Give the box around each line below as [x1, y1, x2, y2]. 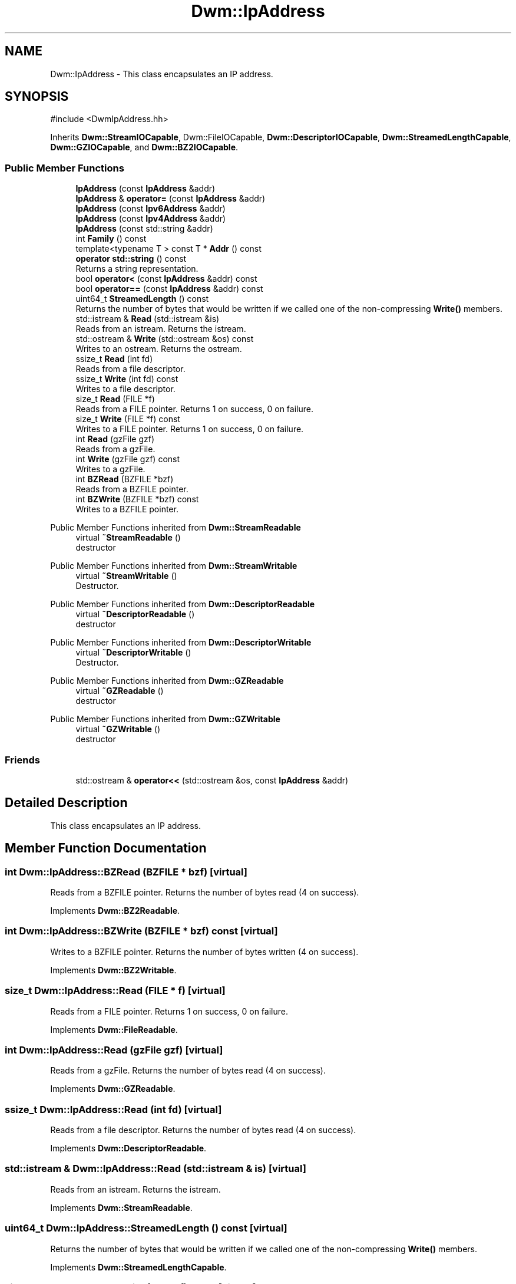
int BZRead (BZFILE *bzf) [75, 474, 174, 485]
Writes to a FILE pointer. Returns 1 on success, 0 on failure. [75, 424, 304, 434]
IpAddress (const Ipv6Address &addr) [75, 203, 226, 214]
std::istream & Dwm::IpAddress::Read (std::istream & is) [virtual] [5, 1163, 306, 1175]
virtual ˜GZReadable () [75, 686, 164, 696]
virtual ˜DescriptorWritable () [75, 647, 191, 658]
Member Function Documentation [5, 841, 207, 856]
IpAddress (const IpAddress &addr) [75, 183, 216, 194]
